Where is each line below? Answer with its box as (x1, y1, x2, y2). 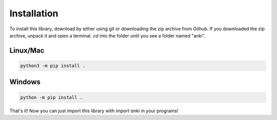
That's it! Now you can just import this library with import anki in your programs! (9, 108, 179, 114)
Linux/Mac (9, 46, 45, 55)
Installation (9, 8, 58, 19)
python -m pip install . (20, 94, 83, 100)
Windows (9, 77, 41, 87)
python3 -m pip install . (20, 63, 86, 69)
